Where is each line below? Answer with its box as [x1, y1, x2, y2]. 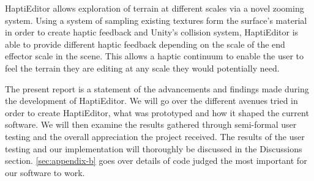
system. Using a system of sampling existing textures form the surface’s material [5, 13, 307, 26]
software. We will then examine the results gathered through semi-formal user [5, 118, 297, 131]
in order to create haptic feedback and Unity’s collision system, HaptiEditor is [5, 26, 299, 39]
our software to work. [5, 166, 85, 179]
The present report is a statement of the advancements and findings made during [5, 82, 309, 95]
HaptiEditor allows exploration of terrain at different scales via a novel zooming [5, 2, 304, 14]
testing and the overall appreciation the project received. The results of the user [5, 130, 305, 142]
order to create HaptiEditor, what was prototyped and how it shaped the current [5, 106, 309, 119]
